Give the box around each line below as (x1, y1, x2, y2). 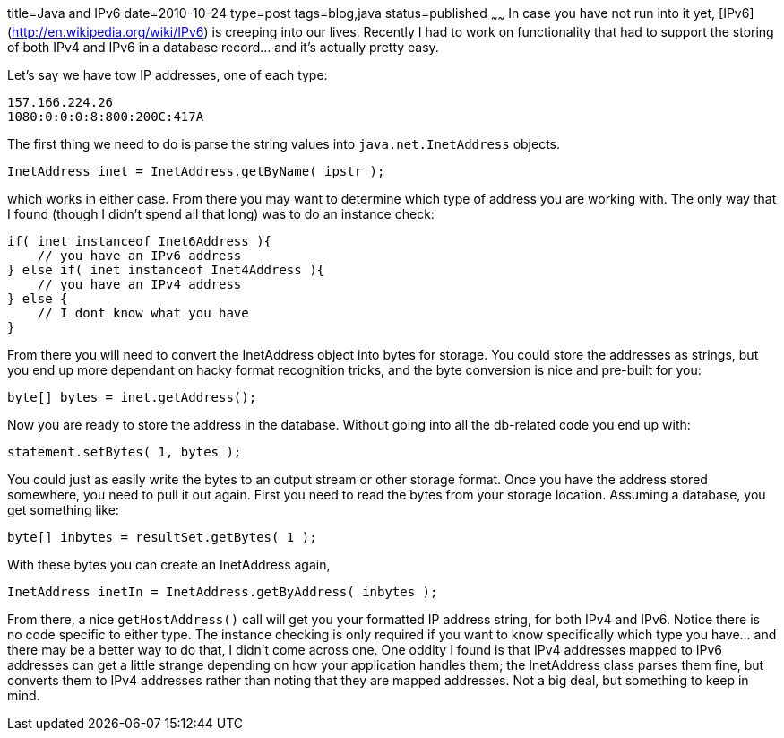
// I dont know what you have (37, 305, 249, 320)
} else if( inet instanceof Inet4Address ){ (7, 262, 325, 277)
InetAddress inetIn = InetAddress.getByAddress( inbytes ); (7, 584, 438, 599)
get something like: (7, 501, 119, 517)
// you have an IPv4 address (37, 276, 242, 291)
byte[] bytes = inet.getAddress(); (7, 389, 257, 404)
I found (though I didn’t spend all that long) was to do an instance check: (7, 205, 435, 221)
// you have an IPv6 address (37, 247, 242, 263)
